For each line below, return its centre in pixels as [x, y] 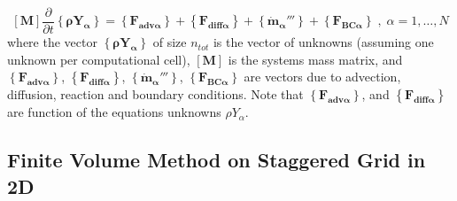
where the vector [52, 42]
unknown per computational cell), [99, 59]
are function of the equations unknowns [114, 112]
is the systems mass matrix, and [315, 59]
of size [170, 42]
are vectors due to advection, [322, 77]
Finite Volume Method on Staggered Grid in [217, 160]
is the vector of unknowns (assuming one [323, 42]
